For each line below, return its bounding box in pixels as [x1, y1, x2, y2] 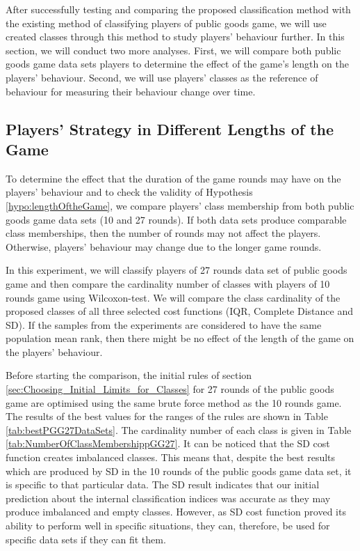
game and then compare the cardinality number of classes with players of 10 [6, 276, 330, 290]
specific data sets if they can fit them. [6, 531, 166, 546]
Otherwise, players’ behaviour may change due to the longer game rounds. [6, 239, 322, 254]
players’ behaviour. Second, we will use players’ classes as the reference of [6, 70, 318, 84]
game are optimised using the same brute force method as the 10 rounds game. [6, 395, 342, 410]
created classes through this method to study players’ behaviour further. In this [6, 29, 345, 44]
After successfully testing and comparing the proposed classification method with [6, 2, 351, 16]
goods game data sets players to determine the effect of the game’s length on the [6, 56, 349, 71]
